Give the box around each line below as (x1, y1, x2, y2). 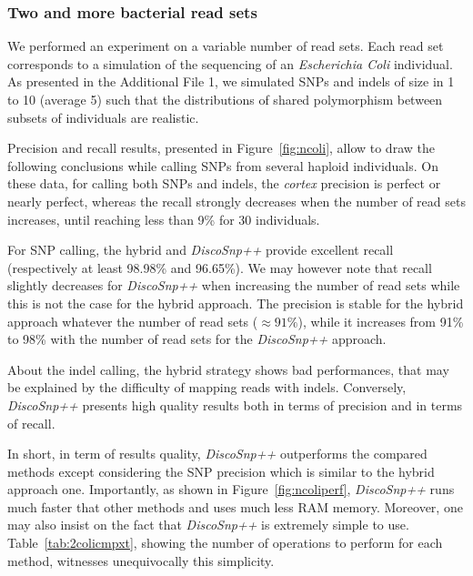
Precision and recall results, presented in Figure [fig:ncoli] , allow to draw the (7, 138, 435, 157)
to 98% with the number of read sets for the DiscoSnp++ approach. (7, 329, 387, 349)
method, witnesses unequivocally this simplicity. (7, 551, 275, 570)
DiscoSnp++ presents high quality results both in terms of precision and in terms (7, 395, 463, 414)
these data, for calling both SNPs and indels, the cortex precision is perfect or (7, 174, 441, 193)
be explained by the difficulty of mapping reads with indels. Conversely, (7, 378, 407, 397)
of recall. (7, 413, 55, 432)
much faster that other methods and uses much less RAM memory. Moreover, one (7, 497, 463, 516)
